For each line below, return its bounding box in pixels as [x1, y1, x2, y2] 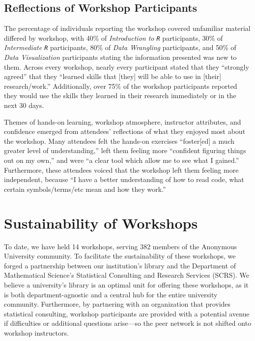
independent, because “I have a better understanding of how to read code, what [4, 174, 244, 184]
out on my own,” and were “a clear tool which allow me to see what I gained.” [4, 155, 239, 165]
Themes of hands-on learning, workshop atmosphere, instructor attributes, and [4, 116, 241, 127]
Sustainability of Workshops [4, 212, 198, 233]
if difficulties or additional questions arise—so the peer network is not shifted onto [4, 318, 252, 328]
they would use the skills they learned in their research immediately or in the [4, 90, 236, 101]
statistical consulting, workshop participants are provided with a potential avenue [4, 308, 250, 318]
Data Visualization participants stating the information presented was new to [4, 52, 237, 62]
